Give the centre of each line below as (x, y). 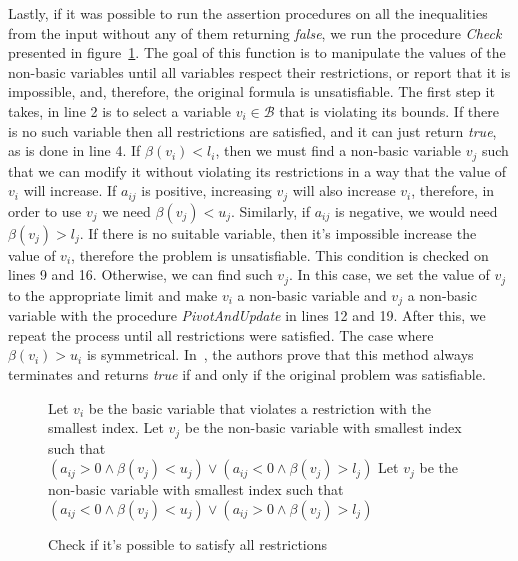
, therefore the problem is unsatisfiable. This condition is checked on (280, 254)
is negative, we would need (416, 210)
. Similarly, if (271, 210)
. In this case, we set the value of (389, 274)
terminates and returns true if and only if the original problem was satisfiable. (247, 373)
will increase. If (70, 190)
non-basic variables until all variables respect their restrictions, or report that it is (259, 71)
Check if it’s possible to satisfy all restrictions (188, 543)
